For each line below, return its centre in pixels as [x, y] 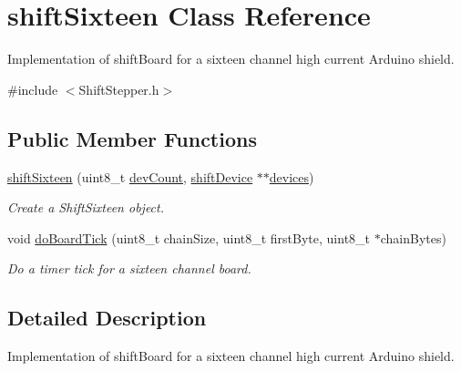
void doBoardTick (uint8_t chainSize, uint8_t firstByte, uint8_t [189, 237]
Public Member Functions [132, 138]
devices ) [292, 176]
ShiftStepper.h [119, 89]
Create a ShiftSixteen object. [86, 207]
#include [33, 89]
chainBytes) [413, 237]
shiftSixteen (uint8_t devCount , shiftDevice [130, 176]
